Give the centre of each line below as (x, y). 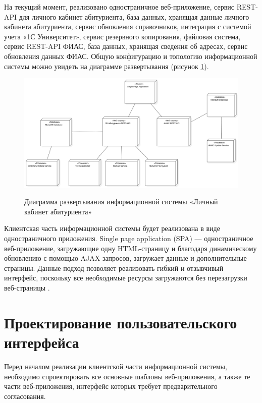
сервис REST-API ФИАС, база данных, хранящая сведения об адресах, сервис (126, 46)
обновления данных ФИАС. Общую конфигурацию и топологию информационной (131, 56)
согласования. (25, 396)
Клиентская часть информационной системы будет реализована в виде (112, 228)
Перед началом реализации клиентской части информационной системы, (116, 366)
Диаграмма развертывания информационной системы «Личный (121, 202)
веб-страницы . (27, 288)
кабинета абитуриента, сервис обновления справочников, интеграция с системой (128, 26)
